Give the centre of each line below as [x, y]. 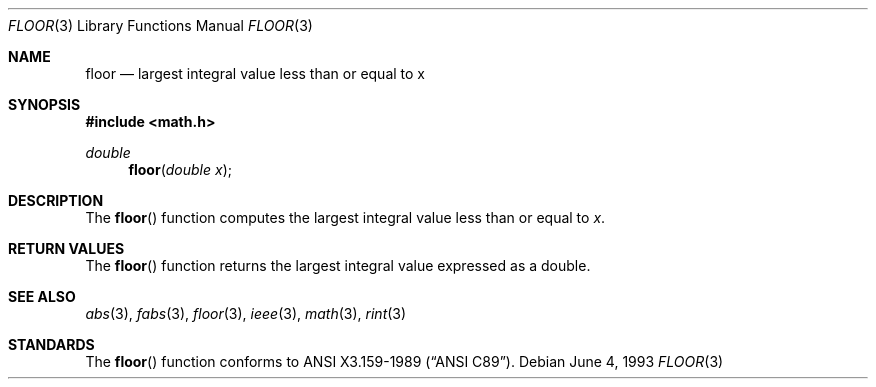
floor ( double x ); [180, 169]
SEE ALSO [42, 296]
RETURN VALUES [66, 248]
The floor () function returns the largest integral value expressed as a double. [338, 265]
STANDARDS [51, 344]
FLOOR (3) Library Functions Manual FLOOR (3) [160, 25]
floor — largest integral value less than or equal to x [255, 73]
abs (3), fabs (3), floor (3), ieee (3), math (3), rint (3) [246, 313]
